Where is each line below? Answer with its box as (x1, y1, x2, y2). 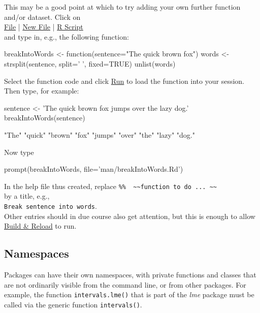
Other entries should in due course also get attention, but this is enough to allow (4, 210, 255, 221)
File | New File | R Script (4, 21, 83, 32)
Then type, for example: (4, 85, 79, 96)
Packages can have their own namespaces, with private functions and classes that (4, 269, 256, 280)
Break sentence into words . (4, 200, 97, 211)
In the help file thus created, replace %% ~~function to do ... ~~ (4, 180, 217, 191)
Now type (4, 146, 34, 157)
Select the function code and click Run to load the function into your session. (4, 75, 244, 86)
